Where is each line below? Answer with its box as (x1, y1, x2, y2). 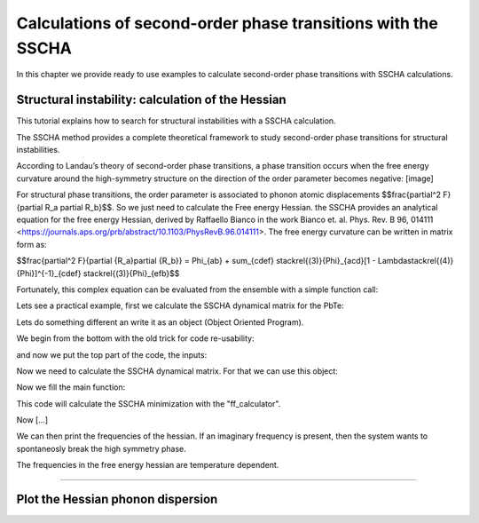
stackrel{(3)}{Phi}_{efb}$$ (82, 267, 180, 279)
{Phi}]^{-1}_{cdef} (16, 267, 82, 279)
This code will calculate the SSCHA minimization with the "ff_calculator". (16, 398, 281, 408)
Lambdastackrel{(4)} (377, 256, 454, 266)
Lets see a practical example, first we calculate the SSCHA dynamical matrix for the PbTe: (16, 300, 345, 311)
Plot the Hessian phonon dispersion (16, 492, 218, 507)
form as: (16, 239, 48, 250)
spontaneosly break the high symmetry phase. (16, 443, 186, 454)
